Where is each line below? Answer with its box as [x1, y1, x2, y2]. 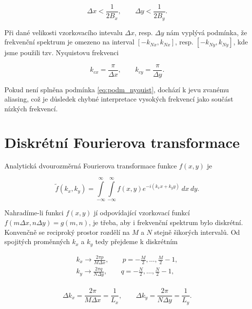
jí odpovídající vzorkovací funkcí [94, 207, 190, 218]
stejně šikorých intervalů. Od [154, 227, 240, 237]
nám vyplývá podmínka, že [166, 27, 247, 37]
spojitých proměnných [4, 236, 70, 247]
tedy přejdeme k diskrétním [95, 236, 178, 247]
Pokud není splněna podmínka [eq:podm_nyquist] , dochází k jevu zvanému [4, 84, 229, 94]
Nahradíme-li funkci [4, 207, 64, 218]
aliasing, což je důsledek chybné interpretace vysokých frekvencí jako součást [4, 94, 233, 104]
